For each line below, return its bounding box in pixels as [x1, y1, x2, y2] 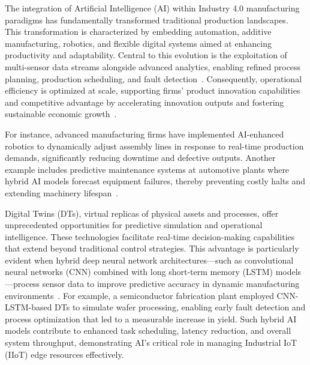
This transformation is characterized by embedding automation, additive [5, 25, 272, 38]
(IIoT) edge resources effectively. [5, 348, 124, 360]
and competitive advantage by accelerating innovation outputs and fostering [5, 95, 284, 108]
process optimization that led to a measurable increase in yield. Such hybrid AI [5, 312, 297, 325]
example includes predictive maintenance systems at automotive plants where [5, 163, 290, 175]
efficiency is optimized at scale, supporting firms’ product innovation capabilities [5, 84, 300, 97]
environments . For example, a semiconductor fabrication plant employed [5, 289, 274, 301]
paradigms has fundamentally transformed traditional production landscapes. [5, 13, 288, 26]
